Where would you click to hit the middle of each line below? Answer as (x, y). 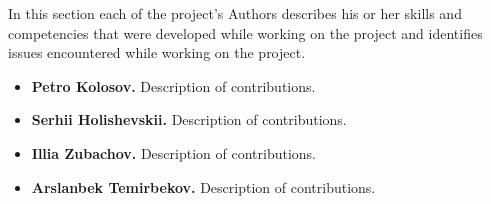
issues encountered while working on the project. (157, 52)
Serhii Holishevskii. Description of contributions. (189, 119)
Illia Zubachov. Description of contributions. (173, 152)
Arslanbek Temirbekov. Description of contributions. (203, 186)
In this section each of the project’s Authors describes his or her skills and (235, 13)
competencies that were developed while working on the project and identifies (245, 32)
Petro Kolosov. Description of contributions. (173, 85)
